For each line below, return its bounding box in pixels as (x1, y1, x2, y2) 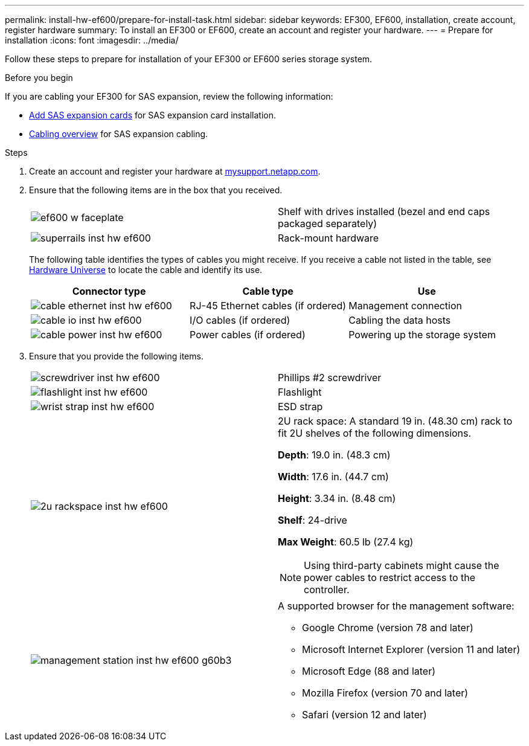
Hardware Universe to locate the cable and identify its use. (29, 265, 263, 275)
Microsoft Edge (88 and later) (302, 665, 436, 677)
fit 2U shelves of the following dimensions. (278, 427, 472, 439)
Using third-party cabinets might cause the (304, 559, 499, 571)
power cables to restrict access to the (304, 571, 476, 584)
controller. (304, 584, 350, 596)
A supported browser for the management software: (278, 600, 515, 612)
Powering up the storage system (348, 329, 496, 341)
